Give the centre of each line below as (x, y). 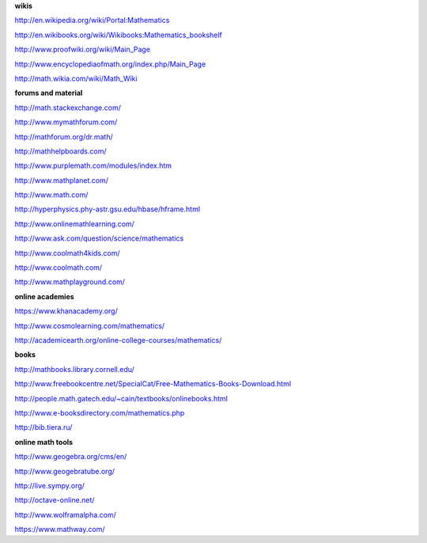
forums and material (49, 93)
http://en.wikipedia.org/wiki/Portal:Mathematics (92, 21)
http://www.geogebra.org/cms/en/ (71, 457)
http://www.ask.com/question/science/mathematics (99, 238)
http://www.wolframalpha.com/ (65, 515)
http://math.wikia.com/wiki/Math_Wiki (76, 78)
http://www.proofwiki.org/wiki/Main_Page (82, 49)
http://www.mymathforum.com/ (66, 122)
